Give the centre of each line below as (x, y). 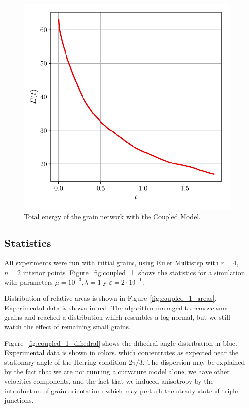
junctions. (19, 400)
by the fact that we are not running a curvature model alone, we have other (117, 371)
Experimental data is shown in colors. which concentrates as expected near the (122, 352)
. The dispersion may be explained (194, 362)
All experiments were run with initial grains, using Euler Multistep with (112, 263)
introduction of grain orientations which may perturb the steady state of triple (121, 390)
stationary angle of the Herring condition (66, 362)
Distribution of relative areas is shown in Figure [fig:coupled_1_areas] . (110, 298)
